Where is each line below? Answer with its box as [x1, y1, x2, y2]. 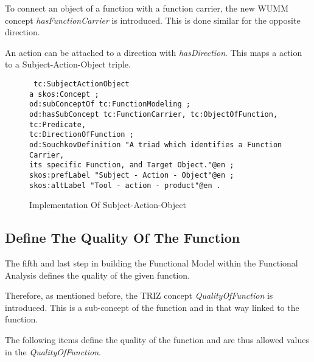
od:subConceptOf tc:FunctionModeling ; [29, 100, 190, 109]
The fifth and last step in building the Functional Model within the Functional [5, 256, 298, 269]
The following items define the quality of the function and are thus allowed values [5, 333, 309, 346]
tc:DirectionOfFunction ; [29, 130, 134, 139]
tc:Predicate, [29, 120, 86, 129]
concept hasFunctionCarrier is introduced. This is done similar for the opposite [5, 13, 301, 26]
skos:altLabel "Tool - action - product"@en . [29, 181, 221, 190]
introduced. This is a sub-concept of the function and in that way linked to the [5, 301, 299, 313]
